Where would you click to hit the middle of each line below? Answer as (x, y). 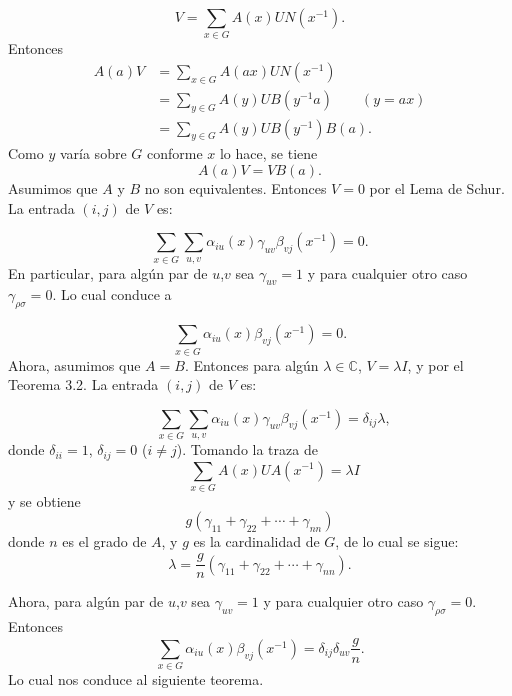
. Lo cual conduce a (112, 294)
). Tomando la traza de (247, 449)
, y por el (435, 364)
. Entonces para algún (251, 364)
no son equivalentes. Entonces (235, 188)
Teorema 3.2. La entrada (83, 384)
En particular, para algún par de (108, 272)
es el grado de (104, 541)
